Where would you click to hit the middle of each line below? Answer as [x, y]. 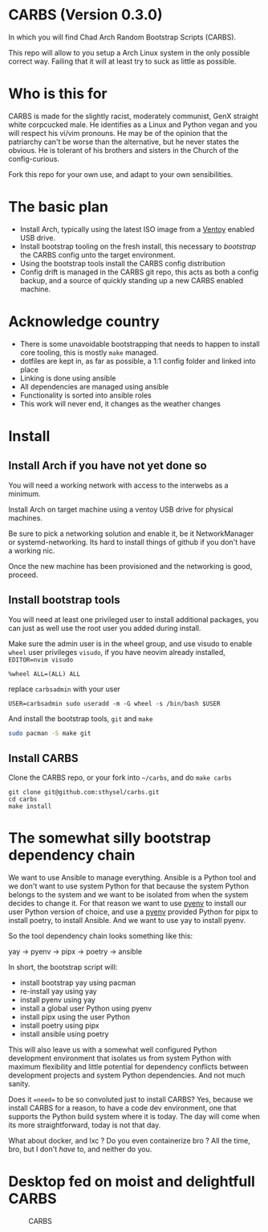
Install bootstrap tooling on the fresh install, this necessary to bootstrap [138, 246]
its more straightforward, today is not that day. [85, 1125]
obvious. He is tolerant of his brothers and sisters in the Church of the [124, 150]
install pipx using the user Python [75, 1017]
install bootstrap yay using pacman [78, 983]
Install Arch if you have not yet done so [108, 466]
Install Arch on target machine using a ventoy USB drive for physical [121, 509]
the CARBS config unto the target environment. [97, 254]
